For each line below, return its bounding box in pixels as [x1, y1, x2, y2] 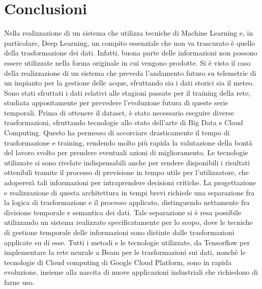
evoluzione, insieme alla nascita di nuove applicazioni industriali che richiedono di [4, 267, 258, 277]
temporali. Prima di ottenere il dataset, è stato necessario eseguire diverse [4, 107, 235, 118]
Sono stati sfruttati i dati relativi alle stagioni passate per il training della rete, [4, 87, 251, 98]
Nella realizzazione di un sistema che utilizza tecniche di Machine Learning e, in [4, 27, 253, 38]
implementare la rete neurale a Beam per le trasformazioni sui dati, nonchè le [4, 247, 246, 257]
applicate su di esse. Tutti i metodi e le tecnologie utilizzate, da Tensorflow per [4, 237, 250, 247]
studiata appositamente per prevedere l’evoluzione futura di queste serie [4, 97, 228, 108]
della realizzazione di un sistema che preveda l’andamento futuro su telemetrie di [4, 67, 256, 78]
